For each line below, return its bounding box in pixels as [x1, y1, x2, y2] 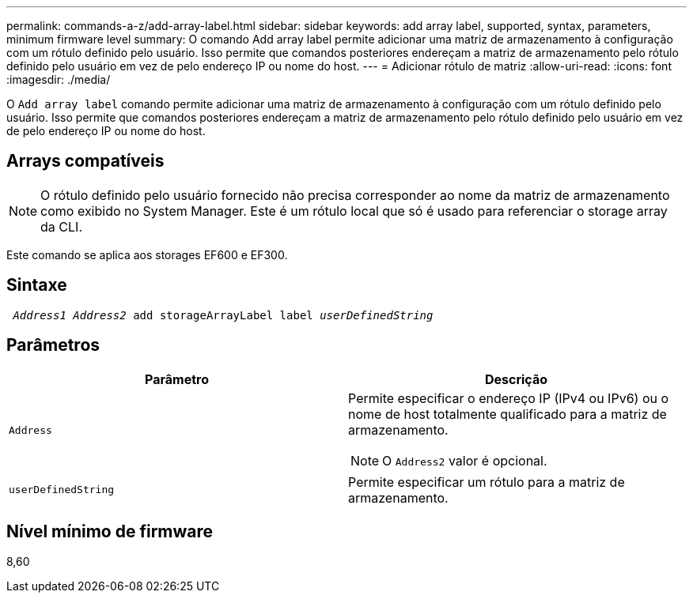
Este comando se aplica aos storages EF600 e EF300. [6, 247, 288, 262]
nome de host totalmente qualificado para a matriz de [348, 405, 667, 422]
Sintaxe [6, 275, 67, 296]
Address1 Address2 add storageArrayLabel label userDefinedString [13, 308, 434, 322]
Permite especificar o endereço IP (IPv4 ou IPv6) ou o [348, 390, 669, 406]
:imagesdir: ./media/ [6, 73, 111, 86]
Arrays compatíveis [6, 151, 165, 171]
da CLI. [40, 218, 82, 235]
